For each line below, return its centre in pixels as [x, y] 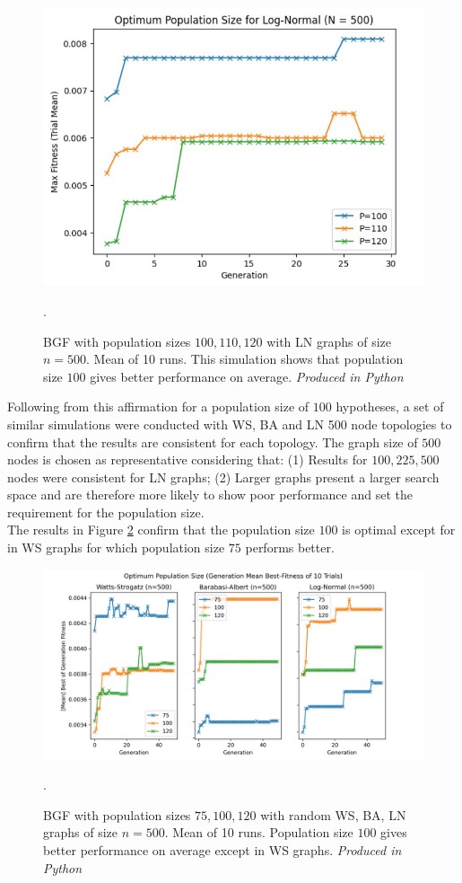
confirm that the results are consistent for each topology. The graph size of [213, 441]
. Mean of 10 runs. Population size [259, 832]
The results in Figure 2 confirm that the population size [161, 530]
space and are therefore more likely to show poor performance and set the [210, 494]
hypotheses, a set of [390, 406]
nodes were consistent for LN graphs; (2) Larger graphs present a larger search [223, 477]
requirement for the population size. [106, 512]
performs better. [290, 547]
